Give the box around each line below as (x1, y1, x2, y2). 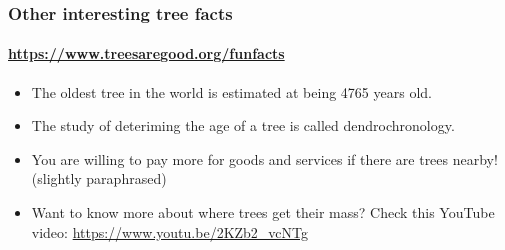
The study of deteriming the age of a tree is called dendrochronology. (31, 115, 455, 136)
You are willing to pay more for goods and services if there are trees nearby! (31, 148, 498, 169)
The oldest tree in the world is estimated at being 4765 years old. (31, 81, 432, 102)
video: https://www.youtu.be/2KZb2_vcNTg (31, 221, 309, 242)
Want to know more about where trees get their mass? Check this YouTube (31, 202, 495, 223)
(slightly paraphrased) (31, 168, 167, 189)
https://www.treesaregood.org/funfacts (8, 43, 285, 64)
